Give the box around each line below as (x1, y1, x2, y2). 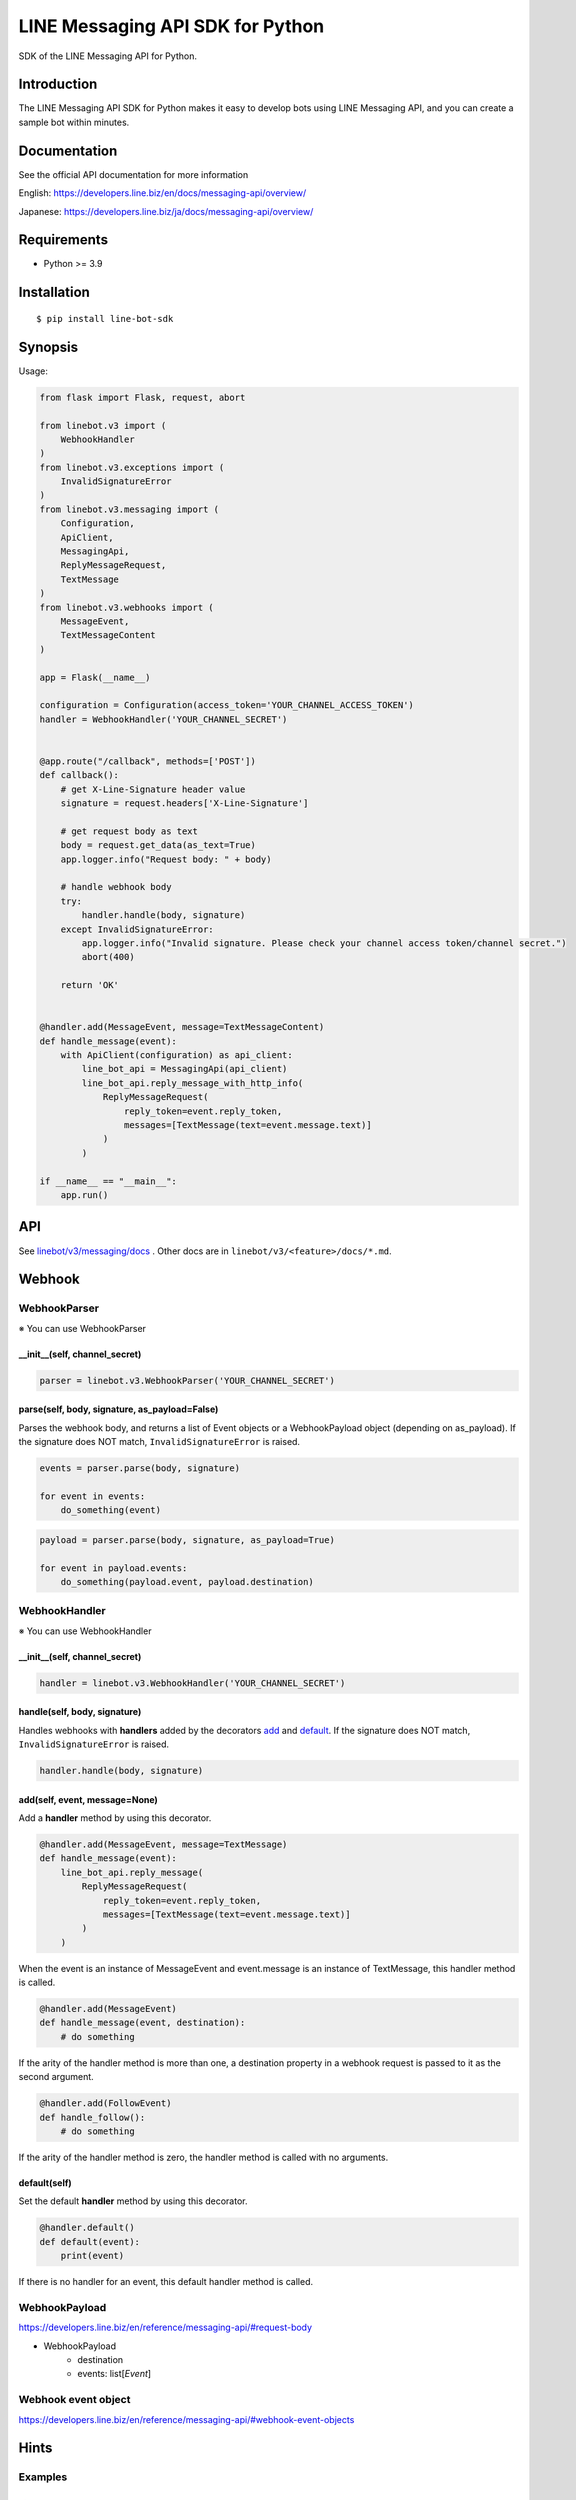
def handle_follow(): (39, 2111, 146, 2123)
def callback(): (39, 770, 120, 781)
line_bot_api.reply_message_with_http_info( (81, 1077, 304, 1089)
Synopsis (18, 338, 79, 355)
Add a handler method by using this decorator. (18, 1811, 212, 1824)
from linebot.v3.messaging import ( (39, 503, 220, 515)
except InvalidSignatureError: (60, 923, 214, 935)
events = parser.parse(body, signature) (39, 1463, 240, 1474)
